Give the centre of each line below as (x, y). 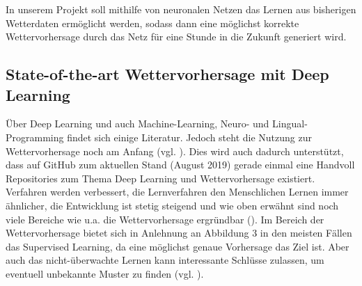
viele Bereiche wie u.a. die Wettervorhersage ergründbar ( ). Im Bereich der (165, 219)
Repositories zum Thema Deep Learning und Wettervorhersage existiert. (160, 178)
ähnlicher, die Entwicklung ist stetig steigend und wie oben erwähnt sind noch (172, 205)
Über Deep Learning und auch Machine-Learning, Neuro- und (137, 124)
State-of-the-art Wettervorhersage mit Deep (167, 74)
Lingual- (290, 124)
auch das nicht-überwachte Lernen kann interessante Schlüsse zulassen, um (165, 260)
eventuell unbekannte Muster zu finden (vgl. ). (105, 273)
